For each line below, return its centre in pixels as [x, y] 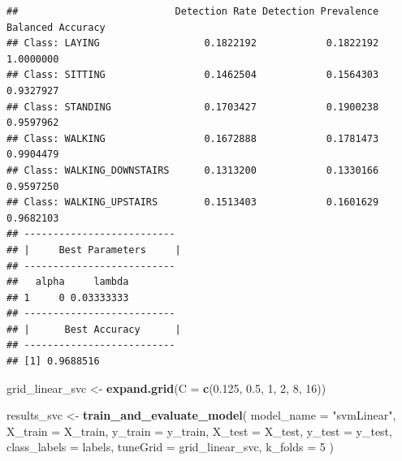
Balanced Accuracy [56, 27]
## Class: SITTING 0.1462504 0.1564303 [193, 75]
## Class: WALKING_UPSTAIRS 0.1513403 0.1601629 [193, 202]
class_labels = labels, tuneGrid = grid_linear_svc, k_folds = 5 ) [170, 447]
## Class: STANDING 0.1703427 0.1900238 [193, 107]
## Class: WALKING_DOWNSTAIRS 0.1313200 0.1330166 [193, 170]
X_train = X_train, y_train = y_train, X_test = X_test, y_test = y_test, [199, 431]
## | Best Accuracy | [94, 329]
